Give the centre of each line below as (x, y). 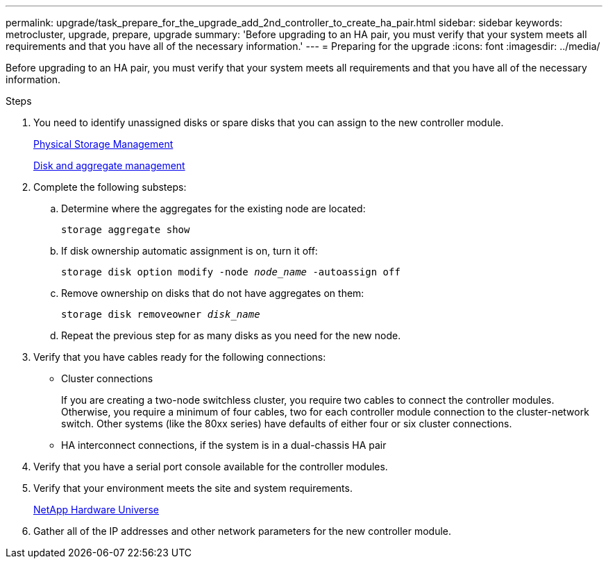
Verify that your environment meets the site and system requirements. (193, 488)
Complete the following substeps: (110, 187)
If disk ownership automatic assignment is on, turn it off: (189, 251)
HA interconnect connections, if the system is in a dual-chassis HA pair (224, 445)
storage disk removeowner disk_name (161, 314)
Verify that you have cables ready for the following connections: (180, 357)
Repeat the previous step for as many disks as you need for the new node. (231, 335)
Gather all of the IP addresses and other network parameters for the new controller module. (243, 531)
